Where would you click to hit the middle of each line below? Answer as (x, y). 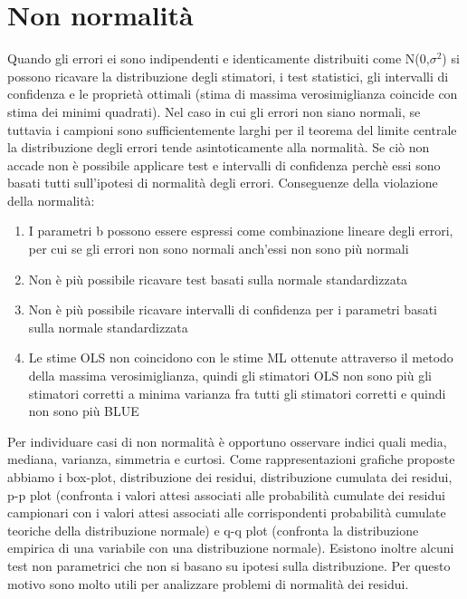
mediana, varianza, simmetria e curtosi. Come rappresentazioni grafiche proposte (231, 459)
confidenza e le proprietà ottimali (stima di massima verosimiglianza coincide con (233, 94)
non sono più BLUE (84, 411)
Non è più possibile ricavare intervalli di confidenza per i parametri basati (233, 309)
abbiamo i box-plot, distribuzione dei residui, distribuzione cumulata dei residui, (230, 477)
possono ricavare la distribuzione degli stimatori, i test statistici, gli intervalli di (228, 76)
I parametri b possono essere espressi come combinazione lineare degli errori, (241, 231)
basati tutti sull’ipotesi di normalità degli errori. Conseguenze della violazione (223, 183)
